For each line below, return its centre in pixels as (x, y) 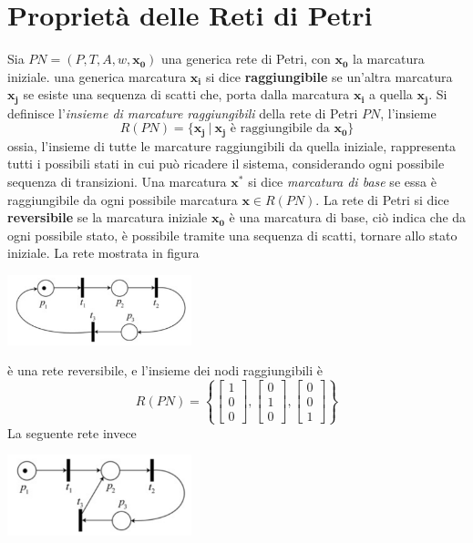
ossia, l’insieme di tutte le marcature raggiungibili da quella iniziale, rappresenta (232, 145)
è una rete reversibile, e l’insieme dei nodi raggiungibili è (165, 370)
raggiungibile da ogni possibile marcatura (123, 199)
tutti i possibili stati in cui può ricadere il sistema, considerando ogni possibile (226, 164)
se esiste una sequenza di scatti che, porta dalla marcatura (186, 94)
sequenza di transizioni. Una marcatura (117, 181)
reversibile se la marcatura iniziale (108, 217)
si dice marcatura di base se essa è (342, 181)
